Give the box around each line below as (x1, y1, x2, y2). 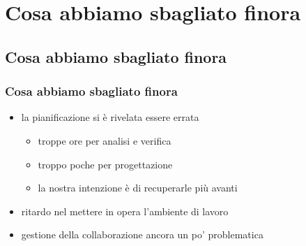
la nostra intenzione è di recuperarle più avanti (38, 180, 238, 195)
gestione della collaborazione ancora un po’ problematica (21, 227, 263, 242)
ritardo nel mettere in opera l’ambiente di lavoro (21, 203, 229, 218)
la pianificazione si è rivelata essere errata (21, 110, 199, 124)
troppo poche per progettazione (38, 157, 173, 171)
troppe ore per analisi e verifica (38, 133, 171, 147)
